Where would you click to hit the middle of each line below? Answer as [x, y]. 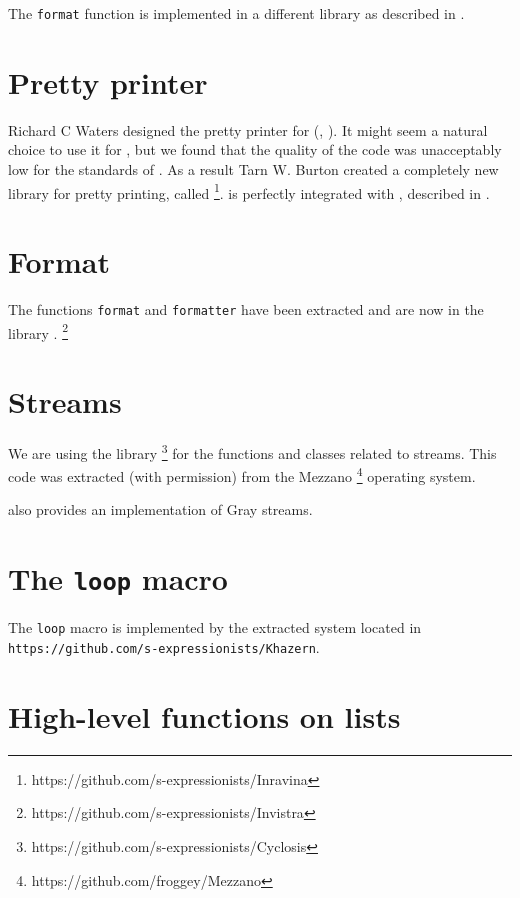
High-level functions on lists [204, 715]
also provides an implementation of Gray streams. [160, 509]
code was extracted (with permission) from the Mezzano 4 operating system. [242, 474]
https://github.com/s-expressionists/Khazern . [164, 646]
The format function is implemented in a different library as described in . [236, 13]
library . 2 [38, 331]
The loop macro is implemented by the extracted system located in [215, 627]
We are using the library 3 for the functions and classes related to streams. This [252, 451]
